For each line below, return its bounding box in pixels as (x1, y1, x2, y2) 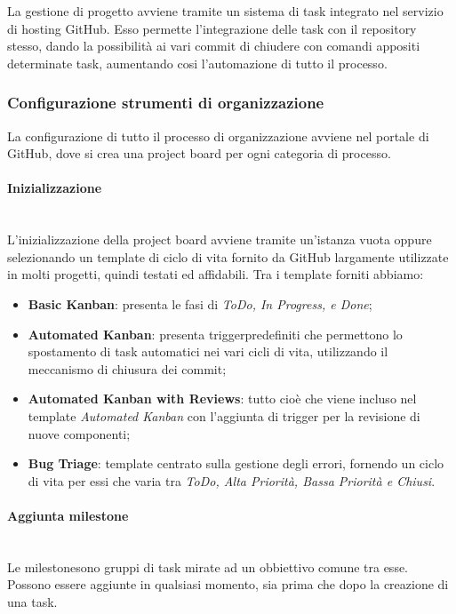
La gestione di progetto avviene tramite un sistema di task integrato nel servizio (7, 2, 444, 20)
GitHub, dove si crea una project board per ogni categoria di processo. (7, 144, 391, 163)
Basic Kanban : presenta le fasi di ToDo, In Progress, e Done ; (28, 294, 372, 313)
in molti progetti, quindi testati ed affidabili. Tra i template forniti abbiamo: (7, 265, 424, 283)
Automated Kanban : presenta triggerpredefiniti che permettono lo (28, 324, 403, 343)
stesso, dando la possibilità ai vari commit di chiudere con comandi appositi (7, 36, 420, 55)
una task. (7, 592, 58, 610)
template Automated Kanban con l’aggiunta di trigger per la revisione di (28, 406, 420, 425)
